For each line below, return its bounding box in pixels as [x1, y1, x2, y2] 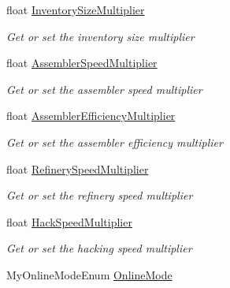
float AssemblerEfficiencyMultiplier [6, 107, 176, 124]
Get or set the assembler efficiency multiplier [6, 133, 223, 150]
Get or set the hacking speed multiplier [6, 240, 192, 256]
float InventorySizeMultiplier [6, 2, 145, 17]
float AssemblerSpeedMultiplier [6, 54, 158, 71]
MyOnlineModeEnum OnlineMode [6, 266, 172, 282]
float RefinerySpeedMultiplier [6, 160, 149, 177]
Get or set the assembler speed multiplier [6, 80, 202, 97]
